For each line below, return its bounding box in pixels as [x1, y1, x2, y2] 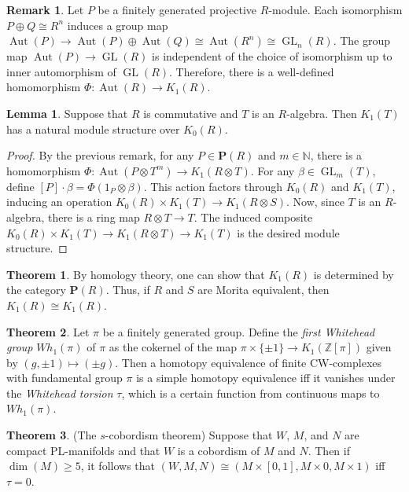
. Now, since [286, 193, 345, 210]
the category [6, 281, 66, 298]
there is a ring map [47, 208, 140, 225]
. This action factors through [143, 178, 283, 194]
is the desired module [237, 224, 340, 240]
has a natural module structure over [6, 120, 180, 137]
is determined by [313, 266, 394, 282]
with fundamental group [6, 369, 123, 386]
